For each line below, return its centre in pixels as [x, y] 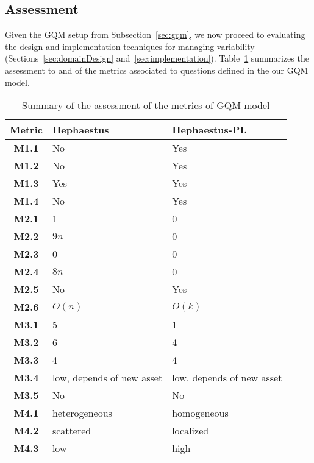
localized [191, 431]
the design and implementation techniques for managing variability [130, 46]
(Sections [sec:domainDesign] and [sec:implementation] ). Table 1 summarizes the [157, 58]
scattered [72, 431]
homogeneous [200, 413]
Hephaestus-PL [209, 130]
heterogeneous [82, 413]
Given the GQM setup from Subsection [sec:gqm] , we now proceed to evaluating [155, 34]
